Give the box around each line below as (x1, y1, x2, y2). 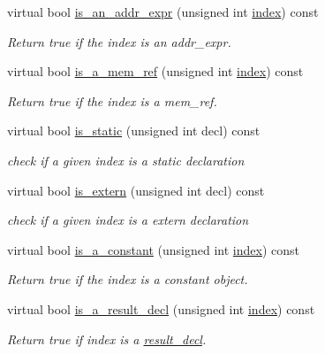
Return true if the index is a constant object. (7, 270, 248, 289)
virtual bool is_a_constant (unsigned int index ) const (7, 240, 299, 258)
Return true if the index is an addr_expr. (7, 32, 231, 50)
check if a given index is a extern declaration (7, 211, 249, 229)
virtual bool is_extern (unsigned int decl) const (7, 181, 265, 199)
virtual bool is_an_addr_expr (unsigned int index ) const (7, 3, 319, 20)
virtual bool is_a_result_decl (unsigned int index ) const (7, 299, 315, 318)
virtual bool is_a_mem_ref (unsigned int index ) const (7, 62, 304, 81)
